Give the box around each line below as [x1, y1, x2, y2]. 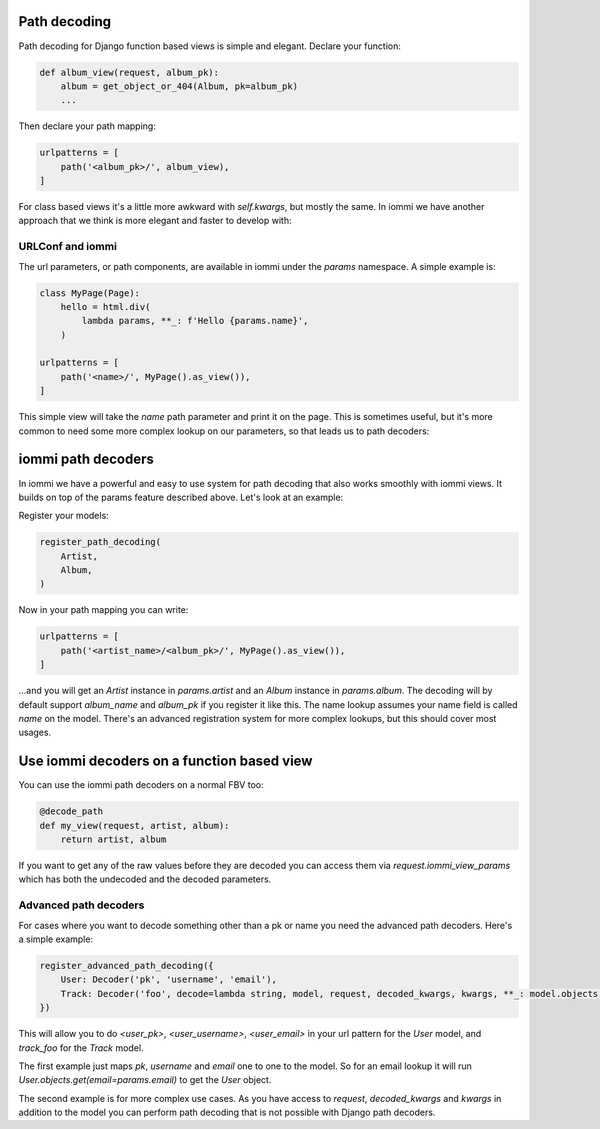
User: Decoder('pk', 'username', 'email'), [60, 974, 277, 985]
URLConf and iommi [18, 240, 117, 254]
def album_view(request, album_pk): [39, 66, 220, 78]
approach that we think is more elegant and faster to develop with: [18, 215, 292, 227]
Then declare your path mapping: [18, 120, 157, 132]
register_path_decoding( [39, 536, 162, 548]
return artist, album [60, 834, 167, 845]
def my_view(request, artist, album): [39, 820, 230, 831]
